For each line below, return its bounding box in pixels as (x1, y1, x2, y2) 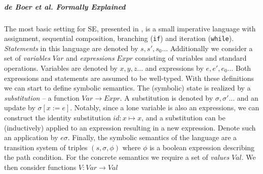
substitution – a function (4, 92, 80, 103)
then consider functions (4, 161, 77, 172)
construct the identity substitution (4, 112, 111, 122)
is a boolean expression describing (149, 142, 255, 152)
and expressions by (145, 63, 204, 73)
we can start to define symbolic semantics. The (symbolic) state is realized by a (4, 82, 251, 93)
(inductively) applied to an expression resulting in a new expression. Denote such (4, 122, 256, 133)
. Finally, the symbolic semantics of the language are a (67, 132, 237, 143)
